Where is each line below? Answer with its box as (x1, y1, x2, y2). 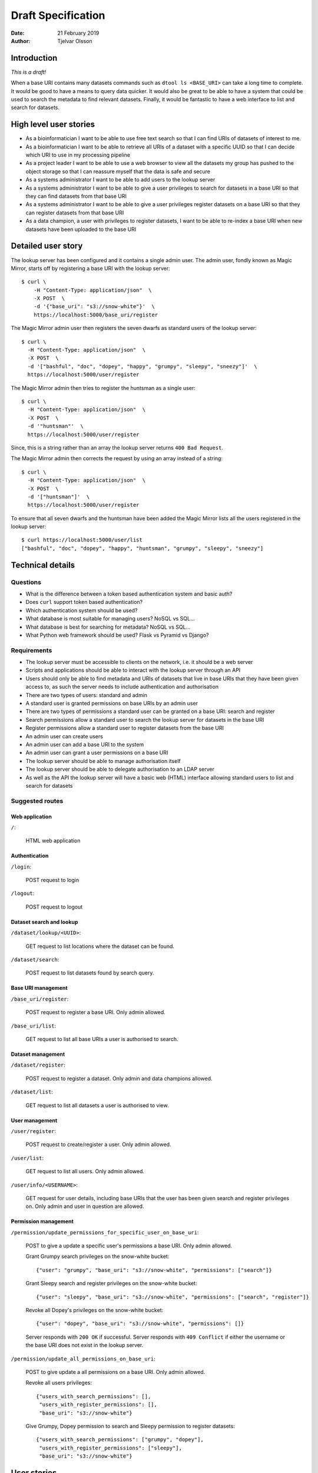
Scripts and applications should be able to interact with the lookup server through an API (25, 666, 241, 674)
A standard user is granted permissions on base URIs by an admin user (25, 700, 198, 707)
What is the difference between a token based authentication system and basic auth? (25, 590, 233, 597)
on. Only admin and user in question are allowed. (25, 1203, 144, 1210)
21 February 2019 (57, 29, 100, 37)
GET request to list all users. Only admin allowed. (25, 1168, 144, 1175)
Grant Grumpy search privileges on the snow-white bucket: (25, 1253, 170, 1260)
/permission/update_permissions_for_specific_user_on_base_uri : (11, 1228, 199, 1236)
